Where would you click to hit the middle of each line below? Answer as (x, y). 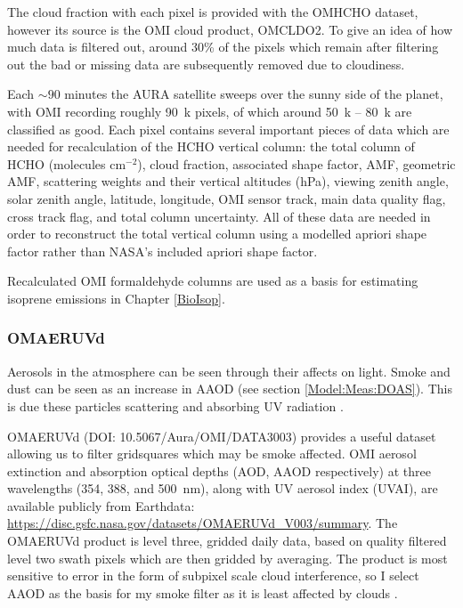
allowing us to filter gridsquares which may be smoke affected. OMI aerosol (212, 454)
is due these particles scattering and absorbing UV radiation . (175, 405)
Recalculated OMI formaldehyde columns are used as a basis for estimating (213, 281)
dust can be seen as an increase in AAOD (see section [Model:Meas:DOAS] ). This (230, 389)
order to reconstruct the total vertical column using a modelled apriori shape (217, 234)
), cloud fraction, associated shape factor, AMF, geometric (296, 163)
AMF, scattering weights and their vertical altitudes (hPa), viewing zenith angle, (228, 181)
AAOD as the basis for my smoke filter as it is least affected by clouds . (203, 592)
